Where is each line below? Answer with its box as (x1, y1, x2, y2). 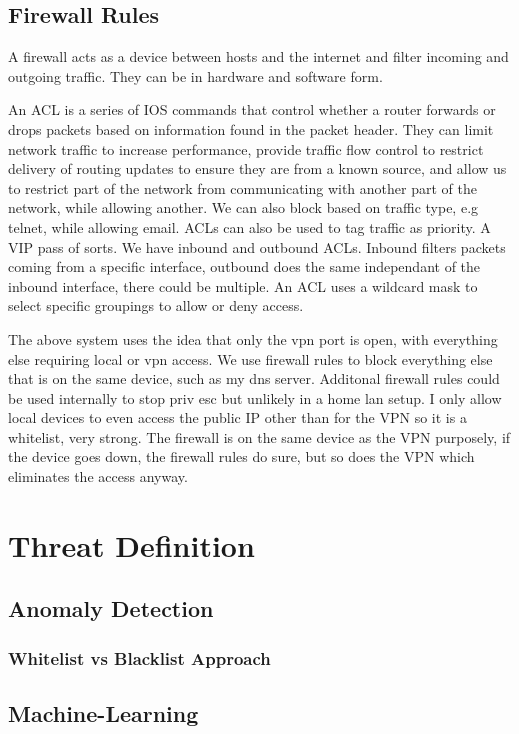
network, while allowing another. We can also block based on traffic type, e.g (8, 197, 479, 218)
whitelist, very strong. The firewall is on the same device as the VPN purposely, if (8, 426, 511, 447)
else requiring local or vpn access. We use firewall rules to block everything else (8, 348, 493, 369)
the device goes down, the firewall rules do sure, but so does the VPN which (8, 446, 475, 467)
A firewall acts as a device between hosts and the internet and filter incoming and (8, 46, 509, 67)
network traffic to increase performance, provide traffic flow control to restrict (8, 138, 484, 159)
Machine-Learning (8, 698, 199, 729)
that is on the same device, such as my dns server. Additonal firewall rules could (8, 368, 500, 389)
